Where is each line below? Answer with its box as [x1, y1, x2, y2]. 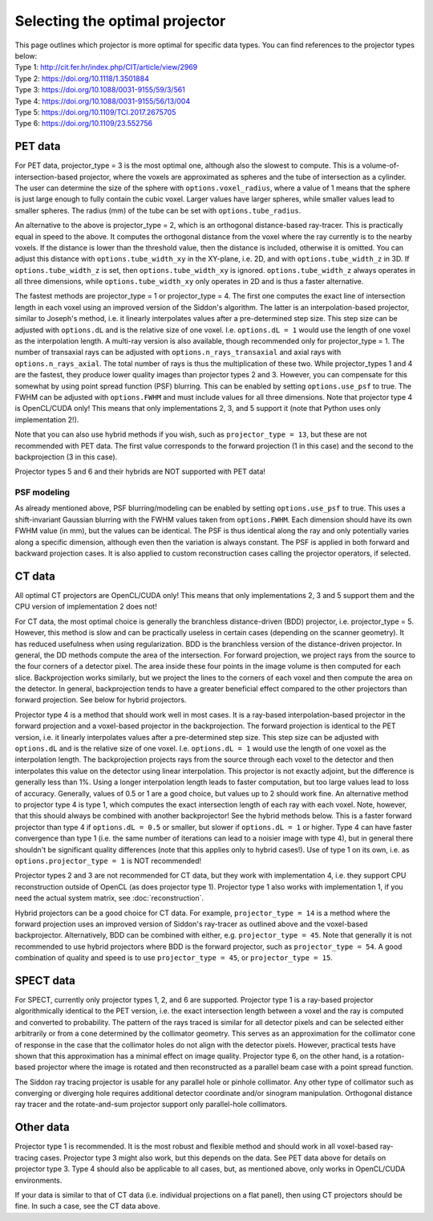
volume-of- [362, 161, 400, 170]
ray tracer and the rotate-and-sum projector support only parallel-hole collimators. [14, 1100, 288, 1109]
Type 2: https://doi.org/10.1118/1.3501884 [14, 73, 150, 83]
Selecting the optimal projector [14, 12, 226, 30]
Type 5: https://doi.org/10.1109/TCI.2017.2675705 [14, 107, 176, 116]
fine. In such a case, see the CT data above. [14, 1201, 160, 1211]
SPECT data [14, 974, 76, 987]
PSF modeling [14, 486, 71, 498]
